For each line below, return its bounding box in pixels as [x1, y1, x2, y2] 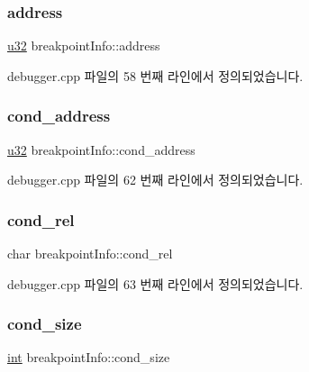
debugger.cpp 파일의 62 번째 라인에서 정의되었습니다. [7, 170, 304, 189]
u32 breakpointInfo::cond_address [7, 140, 195, 159]
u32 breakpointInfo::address [7, 36, 160, 55]
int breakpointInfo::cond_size [7, 348, 170, 367]
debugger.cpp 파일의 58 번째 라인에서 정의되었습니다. [7, 66, 304, 85]
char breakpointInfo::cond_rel [7, 244, 173, 263]
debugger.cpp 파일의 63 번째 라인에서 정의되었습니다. [7, 274, 304, 293]
